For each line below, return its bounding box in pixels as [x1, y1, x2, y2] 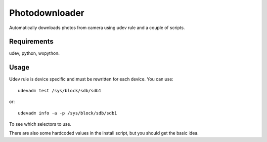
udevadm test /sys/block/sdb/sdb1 [18, 88, 101, 93]
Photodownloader [9, 7, 85, 18]
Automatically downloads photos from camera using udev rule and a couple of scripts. [9, 25, 185, 31]
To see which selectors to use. [9, 121, 72, 127]
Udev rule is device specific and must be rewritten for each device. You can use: [9, 76, 174, 82]
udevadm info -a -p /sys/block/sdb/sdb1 [18, 110, 117, 116]
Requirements [9, 37, 54, 46]
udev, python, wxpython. [9, 50, 60, 56]
